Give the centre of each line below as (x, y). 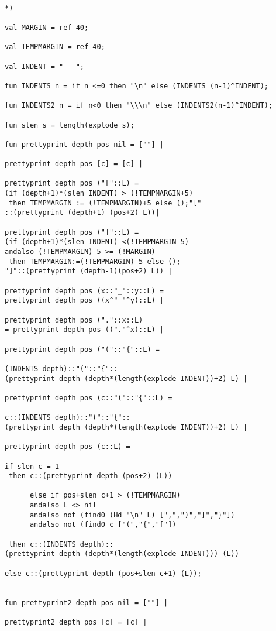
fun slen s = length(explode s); (70, 125)
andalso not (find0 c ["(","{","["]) (103, 525)
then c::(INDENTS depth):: (61, 544)
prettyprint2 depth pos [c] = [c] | (76, 622)
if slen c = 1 (32, 466)
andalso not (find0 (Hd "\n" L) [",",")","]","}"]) (132, 515)
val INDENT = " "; (45, 66)
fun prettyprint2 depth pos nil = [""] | (87, 603)
